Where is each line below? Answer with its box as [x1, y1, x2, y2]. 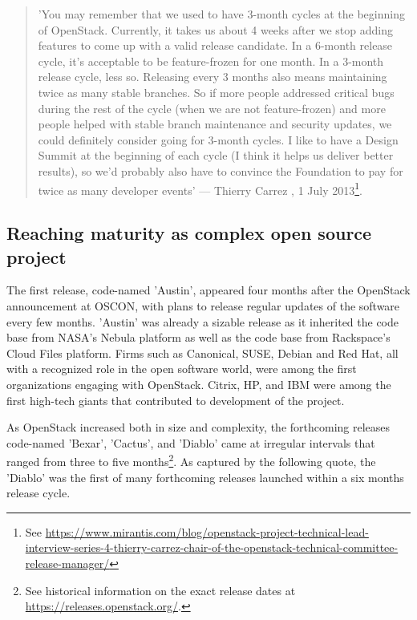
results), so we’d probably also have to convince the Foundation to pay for [38, 162, 403, 179]
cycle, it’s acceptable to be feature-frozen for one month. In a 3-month [38, 52, 384, 69]
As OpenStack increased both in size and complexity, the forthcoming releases [6, 419, 391, 436]
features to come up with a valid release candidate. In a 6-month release [38, 37, 393, 54]
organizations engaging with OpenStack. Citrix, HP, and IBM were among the [6, 375, 391, 392]
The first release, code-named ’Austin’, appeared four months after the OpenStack [6, 282, 411, 298]
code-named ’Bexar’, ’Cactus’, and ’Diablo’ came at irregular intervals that [6, 434, 375, 451]
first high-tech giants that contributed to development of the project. [6, 391, 345, 408]
